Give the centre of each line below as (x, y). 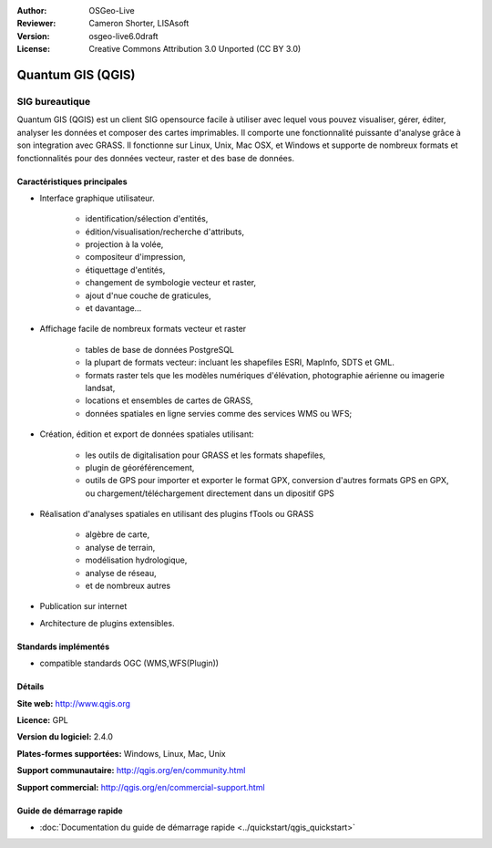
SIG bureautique (54, 101)
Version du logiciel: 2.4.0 (65, 737)
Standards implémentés (63, 646)
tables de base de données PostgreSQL (160, 349)
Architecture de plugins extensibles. (107, 623)
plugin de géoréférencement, (140, 467)
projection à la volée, (124, 244)
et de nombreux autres (128, 586)
